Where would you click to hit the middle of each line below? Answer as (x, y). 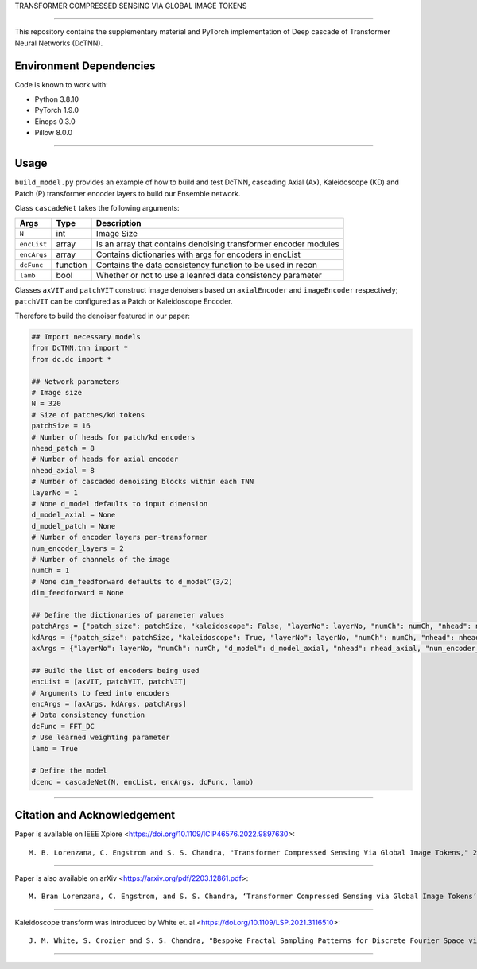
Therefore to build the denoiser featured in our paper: (102, 316)
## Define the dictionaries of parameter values (128, 615)
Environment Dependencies (85, 66)
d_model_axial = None (74, 515)
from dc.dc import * (71, 359)
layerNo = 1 (55, 492)
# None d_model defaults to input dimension (120, 504)
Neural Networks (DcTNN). (59, 43)
